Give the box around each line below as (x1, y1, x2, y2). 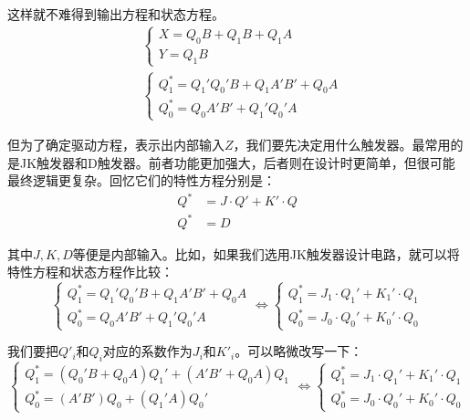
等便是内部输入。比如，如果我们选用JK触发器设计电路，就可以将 (72, 244, 460, 263)
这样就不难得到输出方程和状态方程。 (7, 5, 225, 23)
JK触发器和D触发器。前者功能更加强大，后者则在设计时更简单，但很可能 (19, 152, 455, 172)
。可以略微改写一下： (235, 341, 363, 361)
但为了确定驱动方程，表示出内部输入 (7, 134, 225, 153)
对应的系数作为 (102, 341, 193, 361)
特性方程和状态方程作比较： (7, 262, 173, 281)
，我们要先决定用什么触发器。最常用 (233, 134, 451, 153)
